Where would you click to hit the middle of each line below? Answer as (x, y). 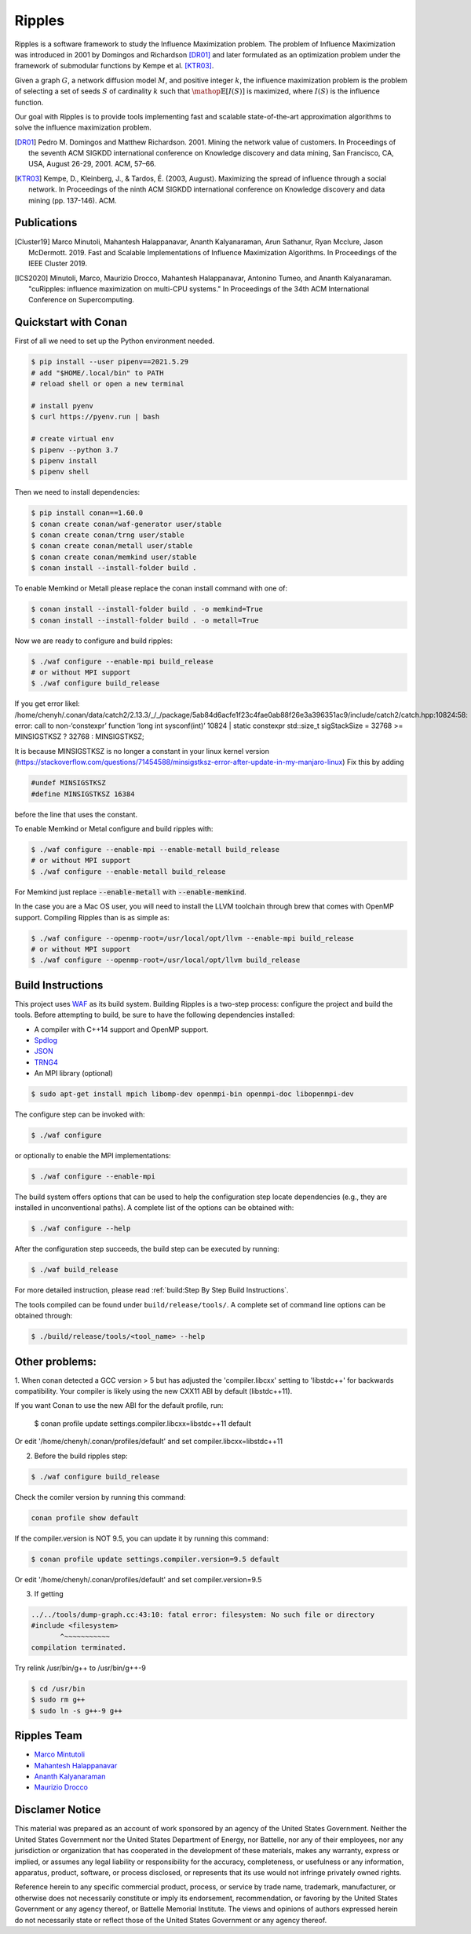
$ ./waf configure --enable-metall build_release (128, 871)
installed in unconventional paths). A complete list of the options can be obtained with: (154, 1208)
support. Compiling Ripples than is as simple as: (92, 917)
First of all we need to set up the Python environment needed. (115, 341)
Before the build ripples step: (81, 1456)
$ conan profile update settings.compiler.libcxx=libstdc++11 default (142, 1423)
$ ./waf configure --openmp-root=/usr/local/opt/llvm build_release (166, 960)
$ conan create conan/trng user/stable (108, 535)
